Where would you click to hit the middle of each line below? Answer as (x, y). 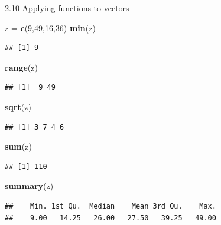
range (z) (21, 67)
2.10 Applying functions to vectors (67, 8)
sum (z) (18, 146)
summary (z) (29, 186)
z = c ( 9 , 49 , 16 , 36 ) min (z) (50, 27)
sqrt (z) (18, 106)
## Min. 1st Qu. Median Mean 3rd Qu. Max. (110, 206)
